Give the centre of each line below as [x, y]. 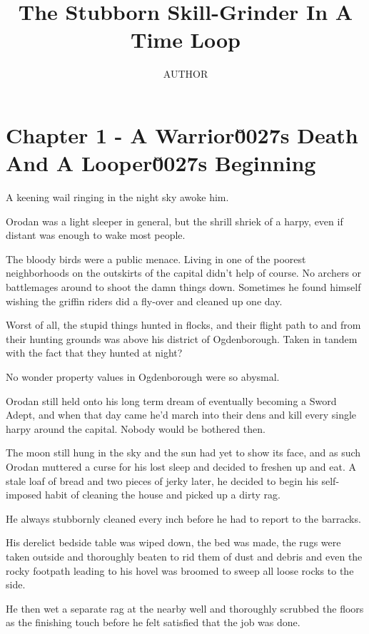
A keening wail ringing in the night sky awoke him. [117, 197]
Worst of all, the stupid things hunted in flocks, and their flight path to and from [183, 325]
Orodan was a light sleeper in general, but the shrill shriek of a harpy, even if [175, 221]
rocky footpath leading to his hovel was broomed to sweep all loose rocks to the [180, 570]
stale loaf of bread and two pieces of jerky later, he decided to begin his [162, 480]
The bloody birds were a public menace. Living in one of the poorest [156, 259]
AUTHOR [186, 74]
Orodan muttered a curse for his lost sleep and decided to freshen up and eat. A [181, 466]
